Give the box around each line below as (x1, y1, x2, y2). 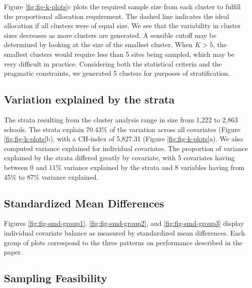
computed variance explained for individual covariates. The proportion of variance (4, 143, 248, 153)
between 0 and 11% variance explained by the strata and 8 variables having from (4, 162, 245, 172)
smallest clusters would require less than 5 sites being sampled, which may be (4, 49, 235, 59)
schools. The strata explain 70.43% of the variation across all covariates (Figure (4, 124, 240, 134)
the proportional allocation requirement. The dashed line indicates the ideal (4, 11, 229, 21)
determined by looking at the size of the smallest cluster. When (4, 39, 193, 50)
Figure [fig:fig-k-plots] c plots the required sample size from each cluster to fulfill (4, 1, 241, 11)
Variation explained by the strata (4, 92, 175, 107)
